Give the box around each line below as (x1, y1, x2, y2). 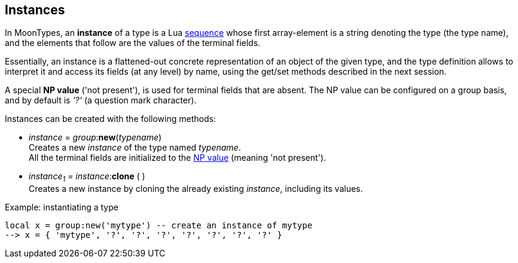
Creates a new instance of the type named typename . (29, 142, 241, 153)
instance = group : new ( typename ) (29, 132, 162, 143)
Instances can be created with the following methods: (5, 114, 216, 124)
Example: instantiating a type (5, 202, 118, 213)
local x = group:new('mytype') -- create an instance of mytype (5, 221, 313, 231)
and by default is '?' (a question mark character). (5, 95, 197, 106)
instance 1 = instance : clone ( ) (29, 171, 145, 184)
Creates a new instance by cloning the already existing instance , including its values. (29, 184, 363, 194)
